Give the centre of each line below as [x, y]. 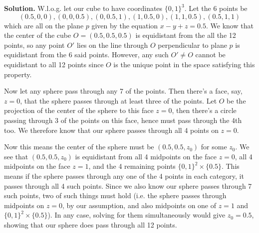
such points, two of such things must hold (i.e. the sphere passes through [115, 195]
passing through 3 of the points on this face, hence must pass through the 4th [123, 120]
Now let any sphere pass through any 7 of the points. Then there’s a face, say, [123, 91]
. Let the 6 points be [216, 8]
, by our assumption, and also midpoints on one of [139, 205]
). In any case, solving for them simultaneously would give [136, 215]
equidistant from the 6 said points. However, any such [86, 55]
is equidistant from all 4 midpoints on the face [146, 156]
